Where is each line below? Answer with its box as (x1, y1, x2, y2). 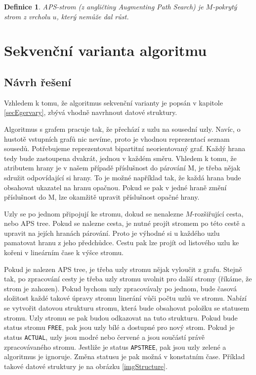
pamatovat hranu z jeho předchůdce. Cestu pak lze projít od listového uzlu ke (4, 237, 239, 248)
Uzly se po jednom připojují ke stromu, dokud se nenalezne (4, 208, 183, 218)
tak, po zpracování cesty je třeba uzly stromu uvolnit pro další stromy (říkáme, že (4, 273, 252, 284)
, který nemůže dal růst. (56, 11, 129, 21)
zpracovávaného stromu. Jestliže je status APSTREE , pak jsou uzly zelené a (4, 341, 226, 352)
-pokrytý (213, 1, 237, 11)
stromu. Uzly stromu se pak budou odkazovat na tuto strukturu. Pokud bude (4, 312, 238, 322)
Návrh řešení (4, 74, 71, 89)
